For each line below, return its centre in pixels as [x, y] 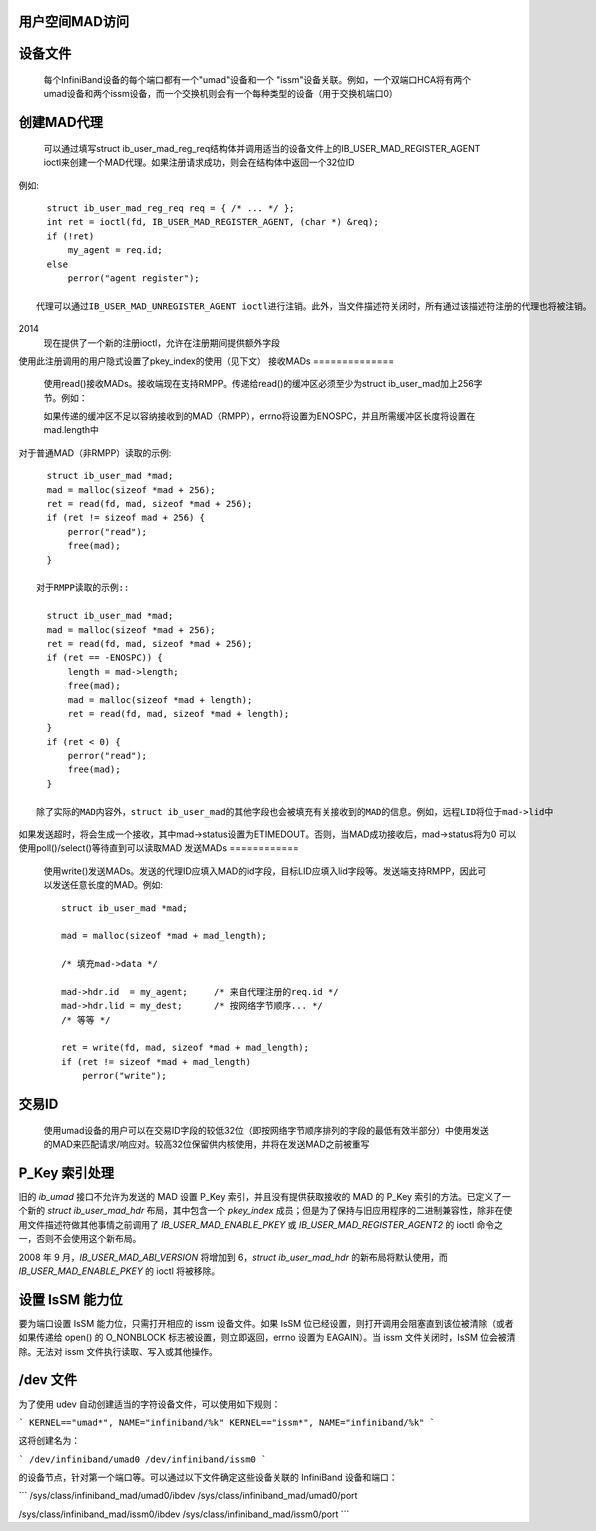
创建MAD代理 [61, 122]
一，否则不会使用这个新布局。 [80, 1239]
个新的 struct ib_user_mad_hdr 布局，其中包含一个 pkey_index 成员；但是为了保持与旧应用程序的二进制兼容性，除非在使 [265, 1211]
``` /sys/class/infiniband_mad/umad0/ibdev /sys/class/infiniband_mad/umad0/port [188, 1496]
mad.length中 [71, 430]
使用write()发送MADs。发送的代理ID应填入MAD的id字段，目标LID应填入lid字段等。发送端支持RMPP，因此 [260, 871]
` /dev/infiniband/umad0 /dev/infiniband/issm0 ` [142, 1459]
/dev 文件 [48, 1380]
